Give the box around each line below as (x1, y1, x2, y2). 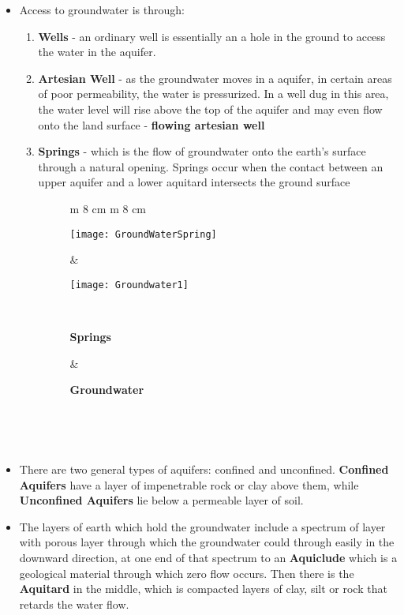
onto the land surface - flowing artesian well (38, 116, 265, 133)
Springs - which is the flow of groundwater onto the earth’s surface (38, 143, 366, 159)
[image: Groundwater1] (69, 279, 189, 291)
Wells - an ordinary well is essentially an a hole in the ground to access (38, 28, 386, 44)
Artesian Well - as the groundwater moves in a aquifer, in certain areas (38, 69, 392, 86)
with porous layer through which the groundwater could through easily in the (19, 534, 395, 550)
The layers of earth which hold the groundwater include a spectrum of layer (19, 518, 386, 534)
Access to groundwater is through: (19, 2, 185, 17)
